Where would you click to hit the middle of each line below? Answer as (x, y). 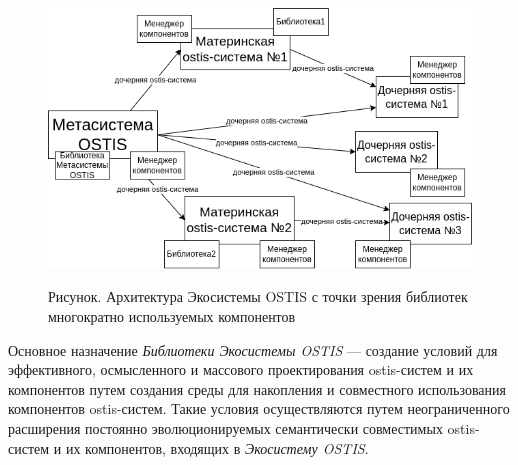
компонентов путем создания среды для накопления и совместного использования (257, 388)
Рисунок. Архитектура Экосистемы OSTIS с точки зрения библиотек (258, 296)
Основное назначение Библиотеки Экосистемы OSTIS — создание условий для (253, 349)
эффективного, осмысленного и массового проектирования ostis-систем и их (241, 369)
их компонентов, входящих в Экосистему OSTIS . (217, 447)
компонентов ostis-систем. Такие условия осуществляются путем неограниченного (259, 408)
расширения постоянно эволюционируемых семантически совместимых (225, 427)
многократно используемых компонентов (172, 316)
